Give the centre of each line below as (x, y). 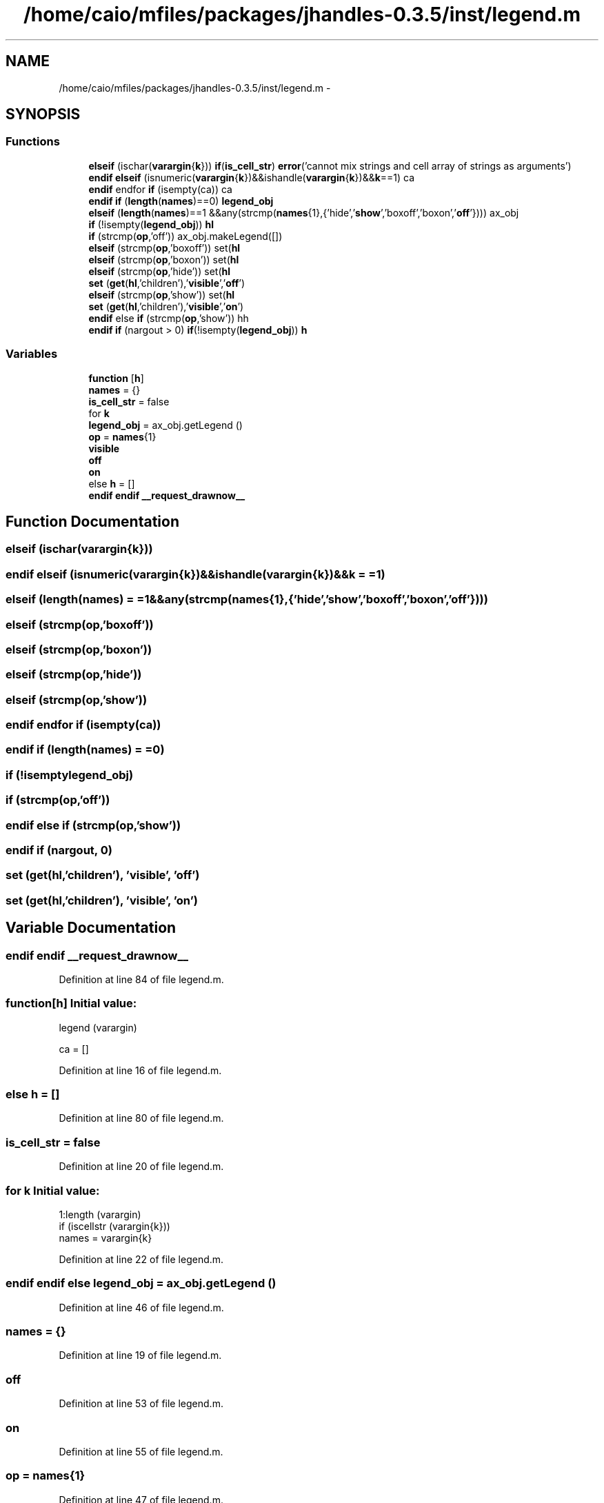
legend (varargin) (98, 1027)
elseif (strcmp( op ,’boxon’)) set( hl (164, 259)
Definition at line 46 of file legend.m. (141, 1307)
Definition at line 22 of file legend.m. (141, 1259)
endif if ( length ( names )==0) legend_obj (181, 201)
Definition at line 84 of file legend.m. (141, 979)
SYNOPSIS (43, 114)
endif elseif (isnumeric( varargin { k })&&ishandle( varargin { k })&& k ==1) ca (252, 177)
